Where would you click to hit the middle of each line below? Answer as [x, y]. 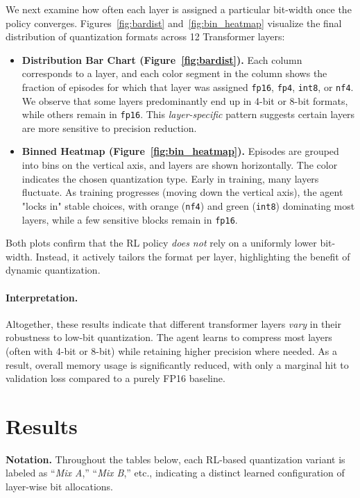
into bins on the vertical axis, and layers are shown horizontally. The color [180, 165]
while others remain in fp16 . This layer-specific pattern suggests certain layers [188, 114]
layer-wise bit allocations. [59, 487]
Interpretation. [42, 297]
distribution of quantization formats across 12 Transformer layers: [145, 36]
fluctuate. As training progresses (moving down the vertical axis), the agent [182, 192]
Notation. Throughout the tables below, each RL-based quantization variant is [175, 459]
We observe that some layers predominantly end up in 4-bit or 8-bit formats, [185, 100]
